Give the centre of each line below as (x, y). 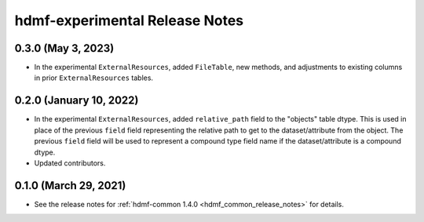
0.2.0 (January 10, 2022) (77, 101)
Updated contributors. (70, 163)
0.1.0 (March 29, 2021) (70, 186)
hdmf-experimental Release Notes (129, 20)
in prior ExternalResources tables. (93, 78)
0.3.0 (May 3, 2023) (64, 48)
